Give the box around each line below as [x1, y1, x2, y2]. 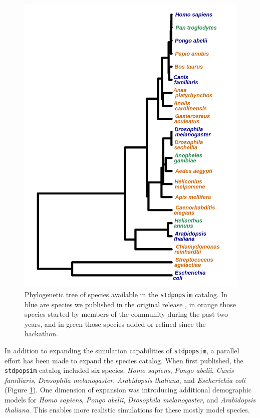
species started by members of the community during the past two [25, 309, 228, 319]
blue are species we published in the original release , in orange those [25, 299, 236, 309]
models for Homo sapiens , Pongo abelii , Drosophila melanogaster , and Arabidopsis [5, 394, 256, 405]
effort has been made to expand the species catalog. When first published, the [5, 355, 243, 365]
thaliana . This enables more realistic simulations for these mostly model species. [5, 404, 250, 414]
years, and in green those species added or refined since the [25, 318, 206, 329]
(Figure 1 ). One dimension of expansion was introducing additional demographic [5, 384, 251, 395]
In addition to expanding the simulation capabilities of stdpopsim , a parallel [5, 345, 239, 355]
